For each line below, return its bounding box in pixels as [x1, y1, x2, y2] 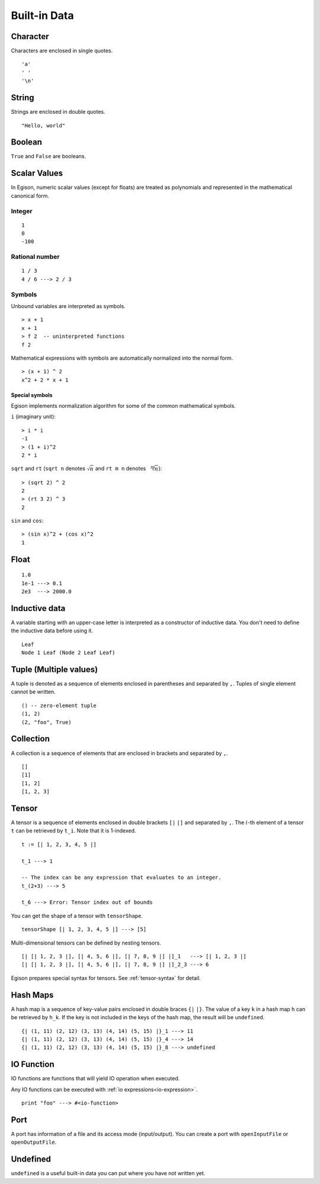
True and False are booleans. [11, 153, 87, 160]
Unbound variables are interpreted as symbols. [11, 302, 126, 309]
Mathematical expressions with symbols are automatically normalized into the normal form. [11, 354, 233, 361]
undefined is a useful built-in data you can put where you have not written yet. [11, 1170, 206, 1177]
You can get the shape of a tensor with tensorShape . [11, 912, 143, 919]
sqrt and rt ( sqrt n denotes [11, 465, 86, 472]
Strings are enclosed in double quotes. [11, 108, 106, 116]
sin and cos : [11, 517, 44, 524]
